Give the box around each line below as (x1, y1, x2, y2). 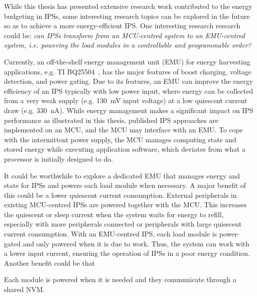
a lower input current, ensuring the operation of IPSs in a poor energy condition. (4, 248, 250, 258)
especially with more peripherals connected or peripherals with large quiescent (4, 219, 242, 229)
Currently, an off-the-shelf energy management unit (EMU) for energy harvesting (4, 56, 251, 66)
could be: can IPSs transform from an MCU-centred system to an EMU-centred (4, 30, 245, 40)
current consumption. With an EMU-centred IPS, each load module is (4, 229, 217, 239)
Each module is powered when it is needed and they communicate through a (4, 274, 237, 285)
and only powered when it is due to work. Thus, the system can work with (23, 238, 250, 248)
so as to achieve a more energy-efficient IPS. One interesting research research (4, 20, 241, 31)
